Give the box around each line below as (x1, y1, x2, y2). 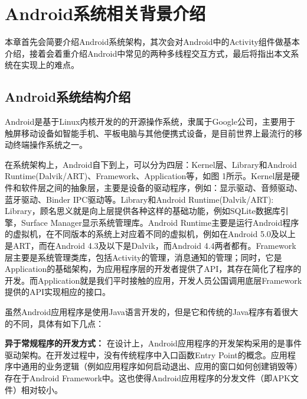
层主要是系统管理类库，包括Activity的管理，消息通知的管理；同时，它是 (5, 251, 282, 263)
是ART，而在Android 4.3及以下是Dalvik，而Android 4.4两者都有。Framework (5, 239, 296, 252)
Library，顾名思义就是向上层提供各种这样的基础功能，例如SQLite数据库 (5, 205, 280, 217)
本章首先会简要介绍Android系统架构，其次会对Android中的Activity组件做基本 (5, 35, 300, 48)
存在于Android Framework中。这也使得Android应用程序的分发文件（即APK (5, 371, 290, 384)
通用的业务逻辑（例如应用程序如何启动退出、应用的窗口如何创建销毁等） (21, 360, 302, 372)
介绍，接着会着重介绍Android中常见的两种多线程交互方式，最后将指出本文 (5, 47, 291, 59)
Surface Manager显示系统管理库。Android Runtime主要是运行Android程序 (21, 216, 299, 228)
